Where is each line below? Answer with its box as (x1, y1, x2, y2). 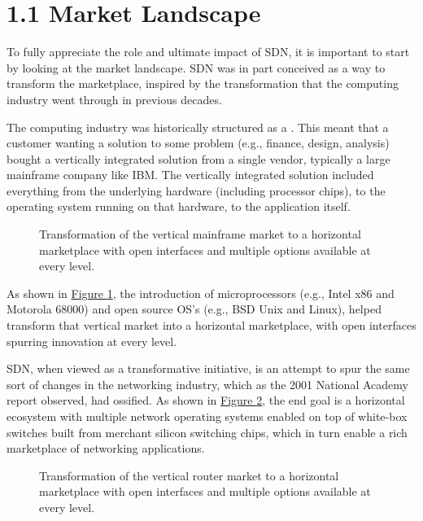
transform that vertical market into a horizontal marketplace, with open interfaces (7, 317, 416, 334)
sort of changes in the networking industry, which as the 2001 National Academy (7, 375, 408, 392)
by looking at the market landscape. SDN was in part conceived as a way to (7, 59, 386, 76)
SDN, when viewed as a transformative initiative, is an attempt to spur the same (7, 360, 410, 377)
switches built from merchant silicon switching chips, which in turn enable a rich (7, 423, 408, 440)
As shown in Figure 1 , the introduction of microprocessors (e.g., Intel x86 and (7, 284, 395, 301)
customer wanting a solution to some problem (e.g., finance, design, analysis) (7, 134, 390, 151)
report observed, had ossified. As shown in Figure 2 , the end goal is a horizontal (7, 392, 405, 409)
